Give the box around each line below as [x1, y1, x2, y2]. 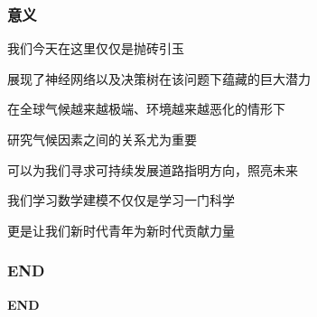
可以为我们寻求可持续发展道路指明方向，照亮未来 [7, 160, 298, 179]
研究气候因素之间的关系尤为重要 [7, 130, 197, 148]
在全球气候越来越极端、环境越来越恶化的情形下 [7, 99, 285, 118]
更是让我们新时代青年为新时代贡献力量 [7, 220, 235, 239]
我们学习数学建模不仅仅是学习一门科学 [7, 191, 235, 210]
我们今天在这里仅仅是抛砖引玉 [7, 39, 184, 58]
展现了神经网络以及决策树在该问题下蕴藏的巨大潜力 [7, 69, 311, 88]
